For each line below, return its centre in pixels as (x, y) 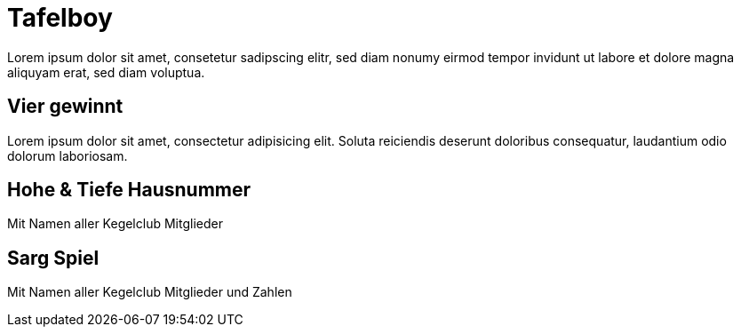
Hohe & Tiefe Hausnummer (129, 190)
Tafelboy (60, 18)
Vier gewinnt (65, 107)
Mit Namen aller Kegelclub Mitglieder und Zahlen (150, 292)
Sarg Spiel (53, 258)
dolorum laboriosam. (68, 155)
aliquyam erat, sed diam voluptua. (106, 72)
